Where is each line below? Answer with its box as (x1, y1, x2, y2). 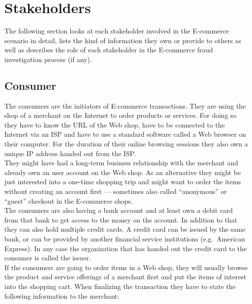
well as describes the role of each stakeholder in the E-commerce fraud (4, 45, 213, 55)
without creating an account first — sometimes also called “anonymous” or (4, 186, 227, 196)
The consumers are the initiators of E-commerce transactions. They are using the (4, 100, 246, 111)
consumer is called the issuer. (4, 253, 91, 263)
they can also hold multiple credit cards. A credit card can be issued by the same (4, 224, 246, 234)
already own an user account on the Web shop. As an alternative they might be (4, 167, 241, 177)
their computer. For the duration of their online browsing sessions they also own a (4, 139, 248, 149)
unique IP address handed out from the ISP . (4, 148, 136, 158)
